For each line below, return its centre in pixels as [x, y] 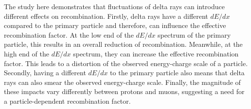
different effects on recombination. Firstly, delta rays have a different [106, 16]
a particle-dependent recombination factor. [67, 101]
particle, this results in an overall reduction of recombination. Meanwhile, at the [123, 44]
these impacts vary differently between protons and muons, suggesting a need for [124, 91]
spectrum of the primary [194, 34]
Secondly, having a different [45, 73]
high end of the [27, 53]
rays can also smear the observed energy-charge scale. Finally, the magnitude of [122, 82]
